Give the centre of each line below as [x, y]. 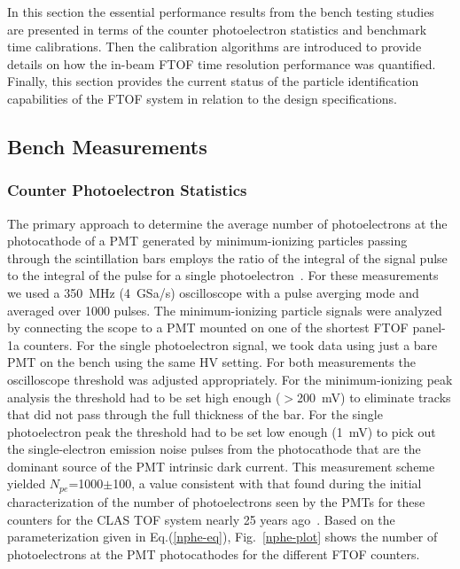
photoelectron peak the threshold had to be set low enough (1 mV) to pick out [222, 431]
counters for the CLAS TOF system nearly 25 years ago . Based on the [201, 519]
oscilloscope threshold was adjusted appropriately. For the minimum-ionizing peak [230, 379]
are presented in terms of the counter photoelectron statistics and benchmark [217, 29]
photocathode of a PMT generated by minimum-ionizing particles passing [207, 241]
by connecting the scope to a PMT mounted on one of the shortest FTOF [208, 327]
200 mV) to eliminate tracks [374, 397]
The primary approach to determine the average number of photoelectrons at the [227, 223]
